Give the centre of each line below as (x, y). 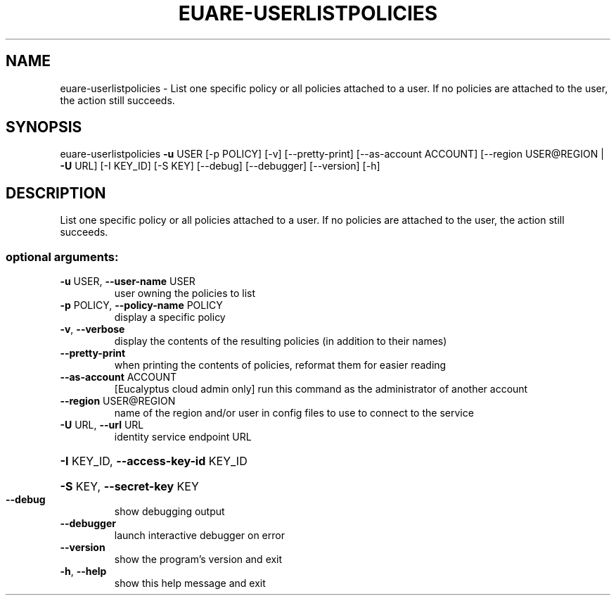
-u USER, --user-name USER (128, 281)
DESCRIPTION (56, 193)
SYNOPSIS (44, 127)
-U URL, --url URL (102, 425)
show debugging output (169, 512)
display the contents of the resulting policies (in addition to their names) (281, 341)
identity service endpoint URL (183, 437)
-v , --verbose (92, 329)
